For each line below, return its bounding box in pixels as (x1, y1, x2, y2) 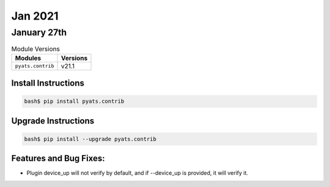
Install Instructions (11, 78, 85, 89)
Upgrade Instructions (11, 116, 95, 126)
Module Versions (11, 45, 61, 53)
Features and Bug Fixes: (11, 153, 105, 164)
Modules (15, 54, 42, 62)
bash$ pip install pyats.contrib (24, 98, 125, 105)
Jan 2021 (11, 9, 59, 23)
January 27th (11, 27, 67, 38)
